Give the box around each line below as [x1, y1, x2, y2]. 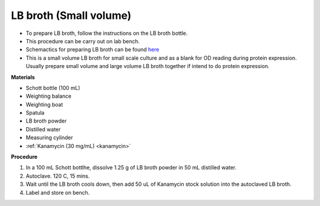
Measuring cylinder [25, 134, 73, 141]
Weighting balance [25, 92, 72, 100]
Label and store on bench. [25, 189, 90, 196]
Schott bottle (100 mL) [25, 84, 81, 91]
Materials [11, 73, 35, 81]
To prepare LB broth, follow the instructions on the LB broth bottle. [25, 30, 188, 37]
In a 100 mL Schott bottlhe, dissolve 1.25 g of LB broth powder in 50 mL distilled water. [25, 164, 237, 171]
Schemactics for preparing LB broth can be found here [25, 46, 159, 53]
